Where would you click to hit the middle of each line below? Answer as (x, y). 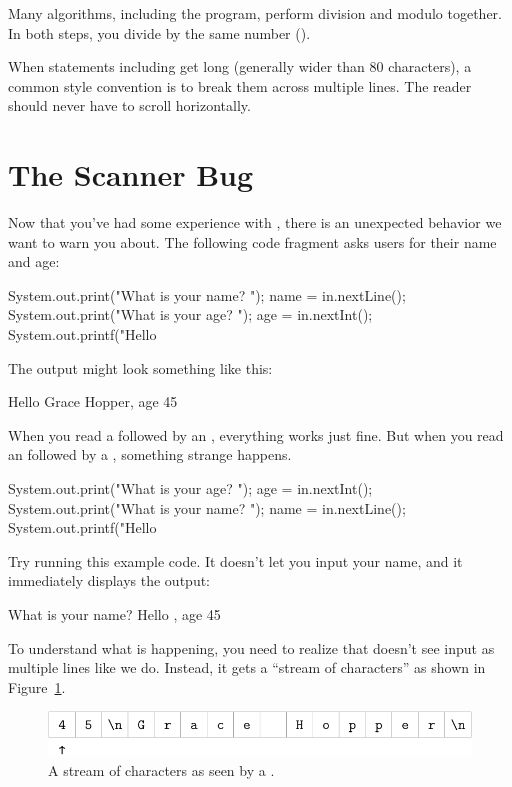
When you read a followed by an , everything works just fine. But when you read (256, 434)
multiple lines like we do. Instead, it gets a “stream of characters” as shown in (247, 667)
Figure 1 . (37, 686)
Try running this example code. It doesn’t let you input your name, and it (235, 560)
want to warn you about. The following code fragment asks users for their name (252, 241)
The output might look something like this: (140, 367)
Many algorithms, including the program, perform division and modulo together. (255, 13)
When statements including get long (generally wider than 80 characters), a (240, 66)
